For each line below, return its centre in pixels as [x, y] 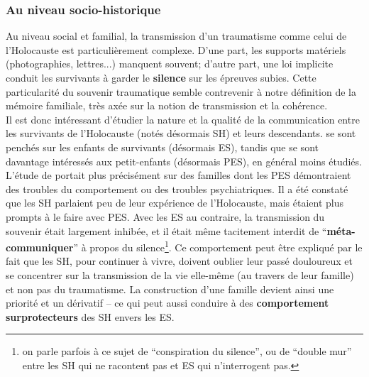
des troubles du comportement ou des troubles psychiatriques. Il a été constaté [177, 188]
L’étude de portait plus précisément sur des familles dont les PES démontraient [178, 175]
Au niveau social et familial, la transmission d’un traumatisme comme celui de [176, 36]
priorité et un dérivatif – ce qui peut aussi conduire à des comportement [167, 303]
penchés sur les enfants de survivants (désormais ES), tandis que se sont [162, 147]
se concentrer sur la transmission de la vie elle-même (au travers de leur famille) [180, 274]
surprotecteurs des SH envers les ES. [90, 316]
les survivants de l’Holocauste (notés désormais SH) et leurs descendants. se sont [181, 133]
